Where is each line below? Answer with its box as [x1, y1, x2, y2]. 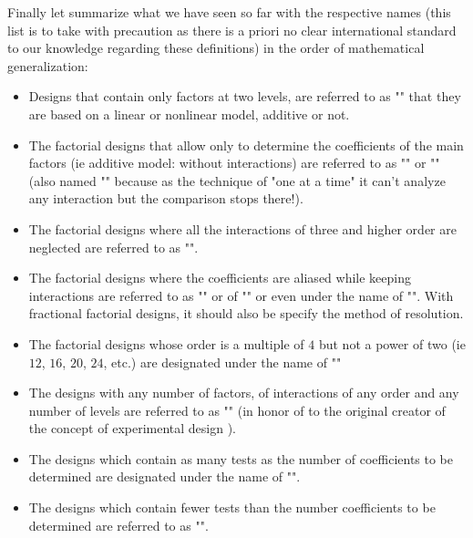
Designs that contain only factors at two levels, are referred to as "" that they [28, 87, 461, 106]
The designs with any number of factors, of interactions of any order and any [28, 383, 459, 402]
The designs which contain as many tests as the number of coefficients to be [28, 449, 454, 468]
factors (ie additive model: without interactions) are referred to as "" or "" [28, 153, 440, 172]
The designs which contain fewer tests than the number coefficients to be [28, 498, 436, 517]
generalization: [7, 56, 88, 75]
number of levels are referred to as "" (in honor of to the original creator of [28, 400, 446, 419]
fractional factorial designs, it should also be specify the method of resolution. [28, 304, 464, 323]
